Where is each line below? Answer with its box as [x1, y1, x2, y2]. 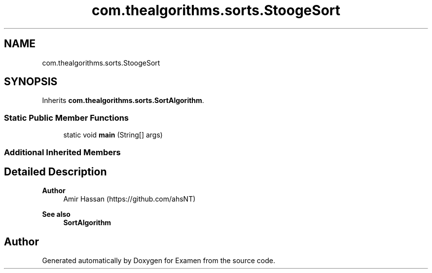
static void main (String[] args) [63, 131, 163, 139]
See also [42, 210, 71, 219]
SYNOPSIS [4, 75, 58, 88]
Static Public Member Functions [4, 112, 129, 123]
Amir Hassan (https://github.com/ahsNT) [63, 195, 196, 204]
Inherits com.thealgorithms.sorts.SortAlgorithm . [42, 96, 204, 105]
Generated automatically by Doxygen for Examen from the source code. [42, 256, 275, 265]
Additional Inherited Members [4, 147, 121, 157]
